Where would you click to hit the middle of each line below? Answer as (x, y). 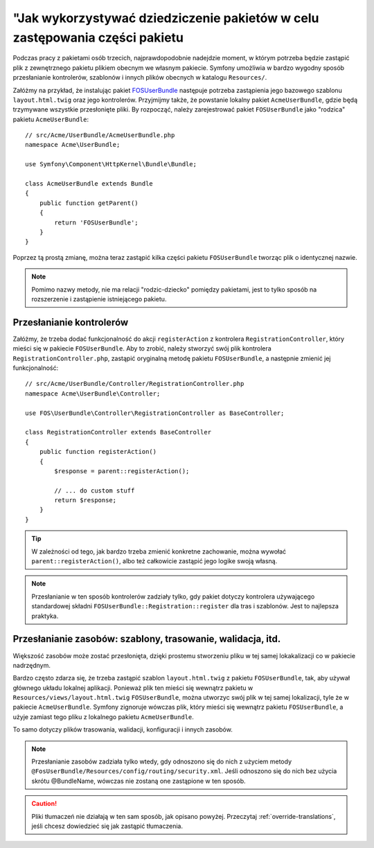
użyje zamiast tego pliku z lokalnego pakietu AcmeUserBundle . (103, 716)
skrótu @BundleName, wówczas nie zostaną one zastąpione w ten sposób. (139, 781)
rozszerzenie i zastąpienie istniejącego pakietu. (99, 299)
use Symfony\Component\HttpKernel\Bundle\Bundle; (111, 164)
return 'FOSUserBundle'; (96, 222)
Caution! (44, 804)
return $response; (86, 500)
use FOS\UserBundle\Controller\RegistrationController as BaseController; (155, 413)
